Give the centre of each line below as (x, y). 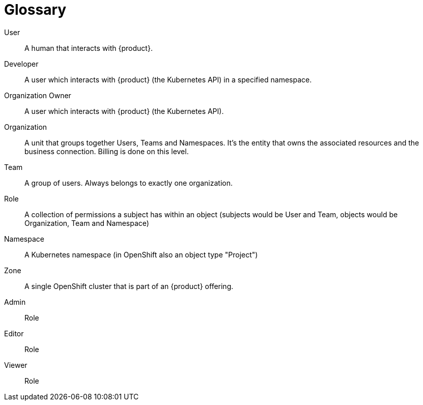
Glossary (35, 10)
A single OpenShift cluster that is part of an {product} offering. (129, 286)
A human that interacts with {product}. (89, 48)
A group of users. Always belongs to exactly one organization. (129, 183)
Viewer (16, 365)
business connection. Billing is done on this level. (107, 151)
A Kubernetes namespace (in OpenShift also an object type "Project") (141, 254)
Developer (21, 64)
